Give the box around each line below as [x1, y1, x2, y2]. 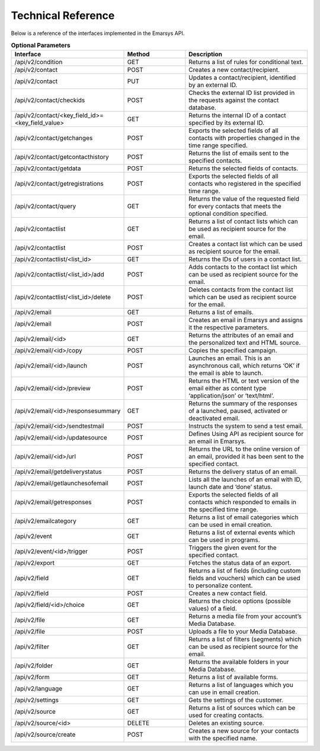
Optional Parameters [11, 42, 71, 50]
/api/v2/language [14, 685, 63, 693]
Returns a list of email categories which [188, 513, 299, 521]
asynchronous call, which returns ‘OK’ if [188, 362, 300, 370]
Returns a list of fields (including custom [188, 567, 301, 575]
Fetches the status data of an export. [188, 559, 292, 567]
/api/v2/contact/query [14, 202, 76, 211]
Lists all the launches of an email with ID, [188, 475, 302, 483]
